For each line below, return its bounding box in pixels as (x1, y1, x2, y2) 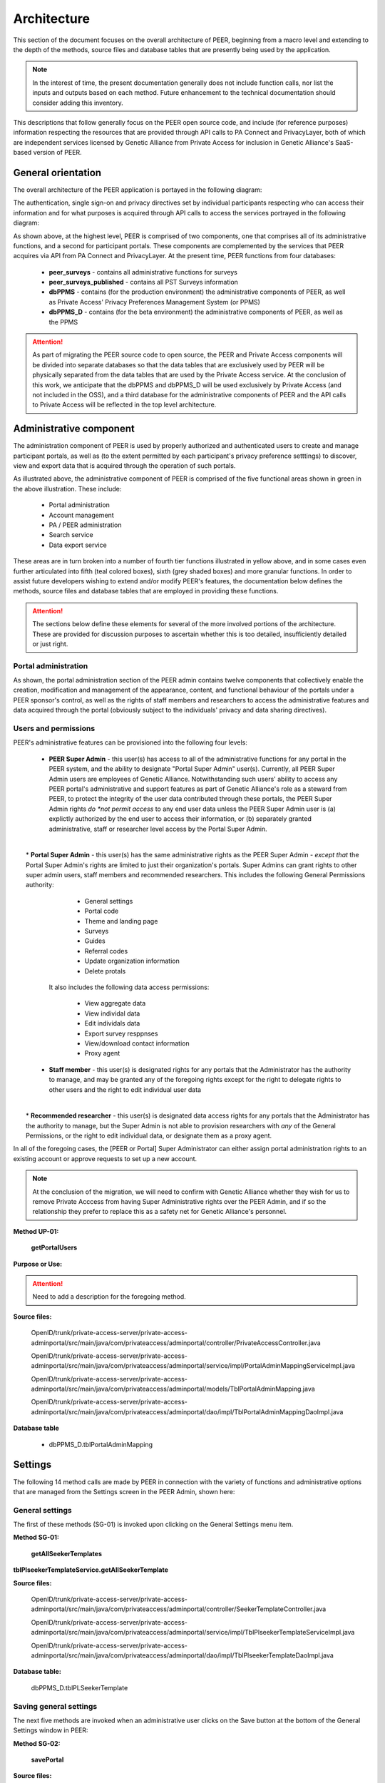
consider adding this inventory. (32, 98, 124, 107)
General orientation (13, 166, 102, 178)
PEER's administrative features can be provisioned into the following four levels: (13, 738, 247, 747)
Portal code (84, 906, 119, 916)
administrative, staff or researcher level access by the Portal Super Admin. (48, 824, 267, 833)
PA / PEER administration (48, 521, 122, 529)
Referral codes (84, 946, 128, 955)
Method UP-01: (13, 1227, 59, 1235)
